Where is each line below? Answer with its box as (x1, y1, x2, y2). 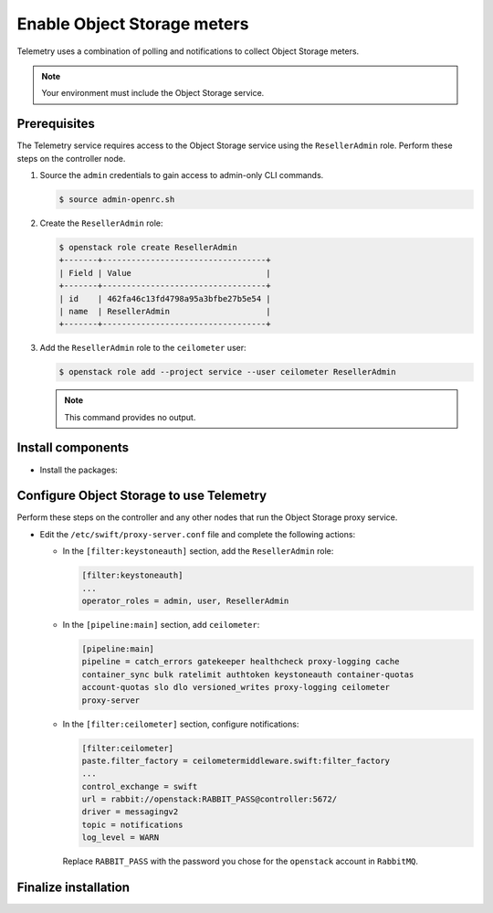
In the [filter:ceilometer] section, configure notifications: (62, 718, 299, 729)
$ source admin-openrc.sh (58, 195, 175, 205)
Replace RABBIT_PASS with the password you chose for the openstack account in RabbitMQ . (62, 855, 419, 867)
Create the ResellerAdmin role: (39, 218, 163, 228)
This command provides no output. (64, 411, 196, 422)
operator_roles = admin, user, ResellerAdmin (81, 596, 289, 607)
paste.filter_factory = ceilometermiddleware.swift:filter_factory (81, 755, 391, 766)
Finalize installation (16, 880, 131, 896)
